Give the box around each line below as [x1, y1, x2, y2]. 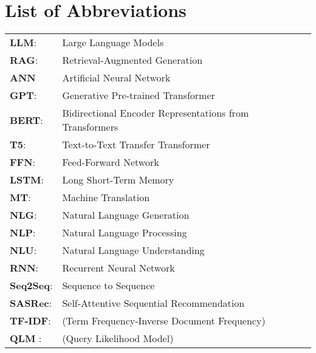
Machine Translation [62, 190, 150, 205]
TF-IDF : [10, 314, 51, 328]
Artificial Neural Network [62, 70, 171, 85]
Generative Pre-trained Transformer [62, 88, 215, 103]
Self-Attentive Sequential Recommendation [62, 296, 245, 310]
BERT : [10, 112, 43, 127]
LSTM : [10, 173, 44, 187]
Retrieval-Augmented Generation [62, 53, 203, 67]
